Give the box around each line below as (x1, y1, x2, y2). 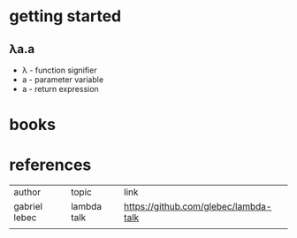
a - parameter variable (21, 74, 104, 85)
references (9, 155, 92, 175)
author (13, 186, 42, 198)
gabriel (13, 201, 42, 213)
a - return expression (21, 84, 99, 94)
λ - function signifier (21, 65, 97, 75)
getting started (9, 6, 122, 27)
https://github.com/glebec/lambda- (123, 201, 272, 213)
